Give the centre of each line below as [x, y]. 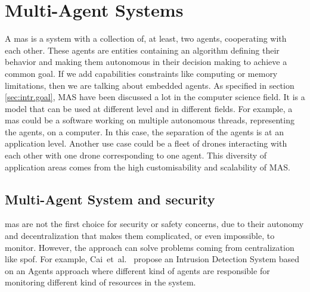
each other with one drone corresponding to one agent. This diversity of [136, 155]
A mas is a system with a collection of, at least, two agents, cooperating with [146, 38]
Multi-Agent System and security [110, 199]
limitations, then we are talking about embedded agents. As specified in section [150, 85]
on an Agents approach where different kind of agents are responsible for [137, 270]
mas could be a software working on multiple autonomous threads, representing [150, 120]
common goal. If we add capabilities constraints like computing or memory [141, 73]
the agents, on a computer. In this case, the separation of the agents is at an [144, 131]
